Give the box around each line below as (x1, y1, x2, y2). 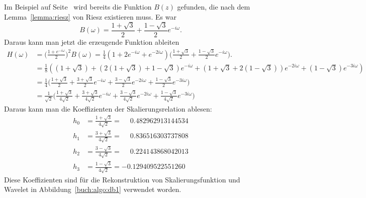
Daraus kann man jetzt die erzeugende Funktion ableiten (4, 37, 179, 47)
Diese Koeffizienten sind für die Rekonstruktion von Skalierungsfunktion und (4, 174, 240, 184)
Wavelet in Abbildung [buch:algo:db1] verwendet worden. (4, 184, 181, 194)
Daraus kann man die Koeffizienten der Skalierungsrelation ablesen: (4, 103, 212, 114)
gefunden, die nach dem (177, 2, 250, 12)
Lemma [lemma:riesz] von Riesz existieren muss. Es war (4, 11, 176, 22)
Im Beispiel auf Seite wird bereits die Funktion (4, 2, 152, 12)
